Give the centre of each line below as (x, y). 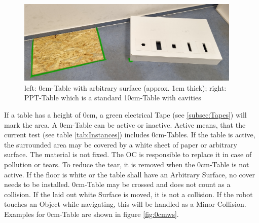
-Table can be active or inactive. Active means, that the (159, 124)
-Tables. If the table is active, (210, 135)
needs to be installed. (37, 184)
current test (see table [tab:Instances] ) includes (77, 135)
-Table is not (229, 164)
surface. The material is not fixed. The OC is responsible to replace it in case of (128, 154)
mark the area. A (31, 124)
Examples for (25, 214)
